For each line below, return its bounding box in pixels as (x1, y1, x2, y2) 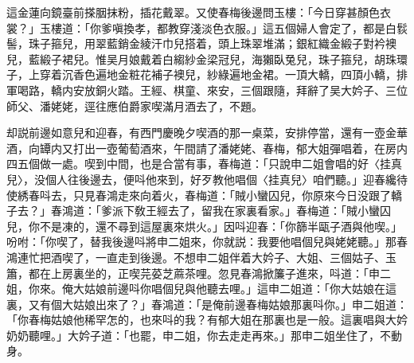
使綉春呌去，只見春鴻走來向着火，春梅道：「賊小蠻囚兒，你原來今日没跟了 (6, 186, 391, 203)
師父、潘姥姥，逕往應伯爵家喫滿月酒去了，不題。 (6, 97, 263, 114)
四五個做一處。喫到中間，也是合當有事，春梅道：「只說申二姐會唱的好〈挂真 (6, 155, 402, 172)
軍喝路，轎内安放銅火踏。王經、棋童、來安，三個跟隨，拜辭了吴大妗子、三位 (6, 81, 408, 98)
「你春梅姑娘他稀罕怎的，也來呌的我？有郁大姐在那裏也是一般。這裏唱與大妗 (6, 311, 408, 328)
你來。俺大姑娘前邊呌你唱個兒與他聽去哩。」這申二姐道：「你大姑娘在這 (28, 280, 396, 297)
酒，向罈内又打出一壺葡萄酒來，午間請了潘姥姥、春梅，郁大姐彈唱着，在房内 (6, 139, 408, 156)
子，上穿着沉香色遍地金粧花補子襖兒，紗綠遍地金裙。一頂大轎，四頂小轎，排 (6, 66, 408, 83)
